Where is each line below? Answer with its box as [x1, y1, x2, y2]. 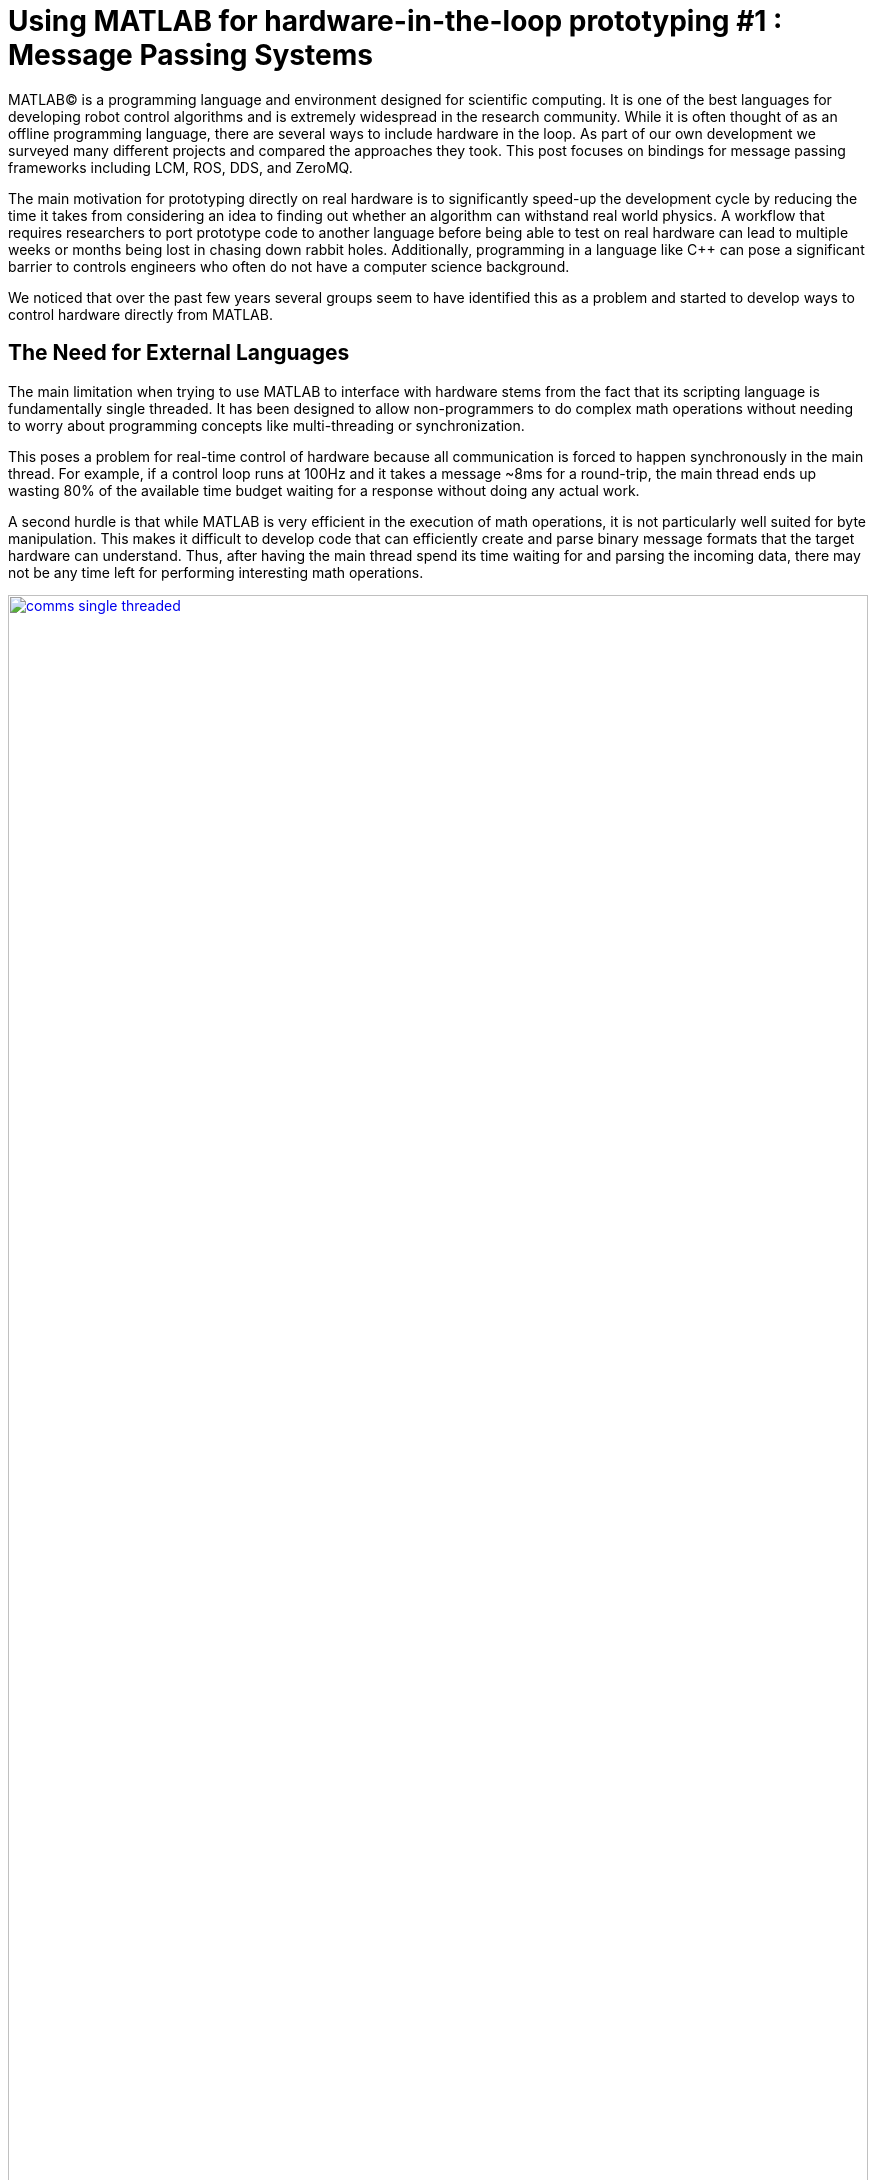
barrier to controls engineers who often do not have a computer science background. [8, 257, 570, 275]
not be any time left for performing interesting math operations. [8, 563, 424, 581]
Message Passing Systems [8, 38, 373, 72]
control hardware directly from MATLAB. [8, 305, 273, 323]
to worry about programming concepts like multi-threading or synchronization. [8, 416, 525, 434]
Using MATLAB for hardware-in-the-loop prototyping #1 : [8, 4, 783, 38]
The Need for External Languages [8, 340, 350, 366]
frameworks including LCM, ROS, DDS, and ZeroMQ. [8, 158, 353, 176]
